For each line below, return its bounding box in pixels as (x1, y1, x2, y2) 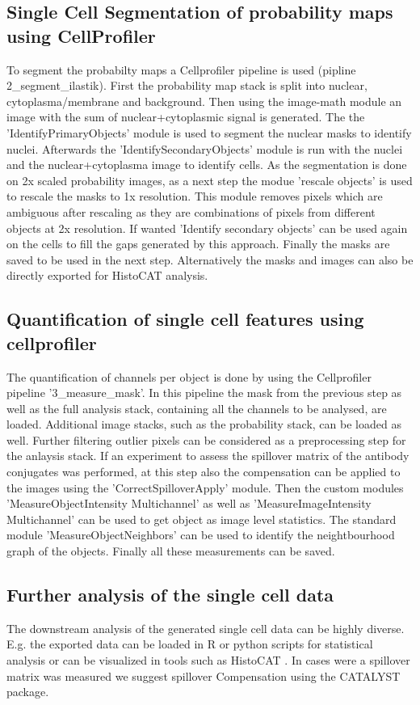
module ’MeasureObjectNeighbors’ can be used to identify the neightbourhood (6, 526, 395, 543)
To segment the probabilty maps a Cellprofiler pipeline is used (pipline (6, 61, 356, 78)
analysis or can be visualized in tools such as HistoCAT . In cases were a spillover (6, 652, 410, 669)
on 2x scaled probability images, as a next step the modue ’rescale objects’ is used (6, 171, 413, 188)
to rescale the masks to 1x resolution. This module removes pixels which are (6, 188, 383, 205)
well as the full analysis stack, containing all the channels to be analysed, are (6, 399, 387, 416)
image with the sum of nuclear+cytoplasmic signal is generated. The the (6, 108, 365, 125)
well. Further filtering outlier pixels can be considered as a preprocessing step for (6, 431, 406, 448)
